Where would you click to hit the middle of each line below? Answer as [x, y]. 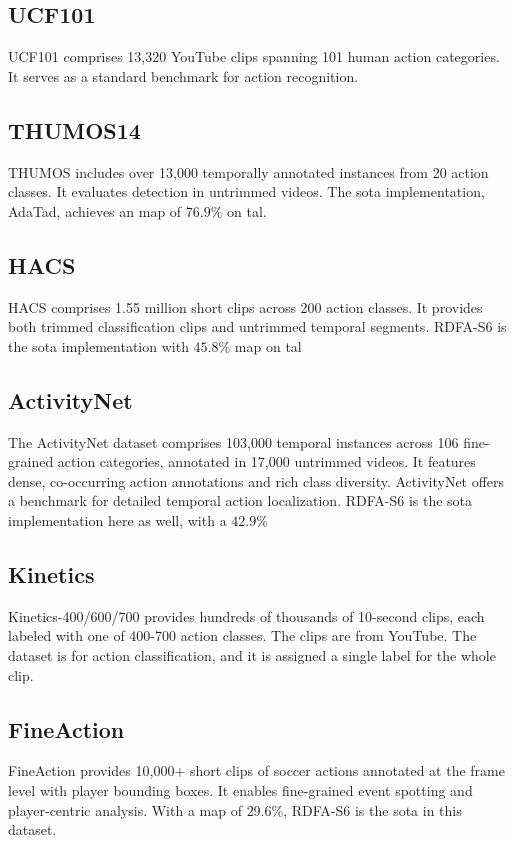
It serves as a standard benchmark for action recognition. [183, 75]
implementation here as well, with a [117, 519]
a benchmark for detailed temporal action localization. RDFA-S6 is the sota [240, 500]
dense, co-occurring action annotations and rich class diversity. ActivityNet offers [256, 480]
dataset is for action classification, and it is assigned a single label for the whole [252, 654]
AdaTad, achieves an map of [95, 210]
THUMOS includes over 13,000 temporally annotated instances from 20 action [248, 171]
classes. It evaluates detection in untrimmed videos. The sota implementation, [246, 191]
